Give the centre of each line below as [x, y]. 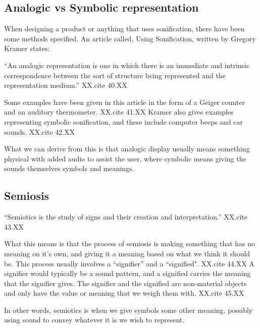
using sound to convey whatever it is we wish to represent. [94, 320]
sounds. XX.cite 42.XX [40, 131]
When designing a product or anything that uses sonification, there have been [124, 29]
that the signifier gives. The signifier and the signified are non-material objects [125, 283]
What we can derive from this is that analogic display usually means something [127, 149]
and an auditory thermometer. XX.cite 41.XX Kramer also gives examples [119, 112]
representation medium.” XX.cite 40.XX [66, 85]
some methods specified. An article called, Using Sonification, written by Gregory [130, 38]
